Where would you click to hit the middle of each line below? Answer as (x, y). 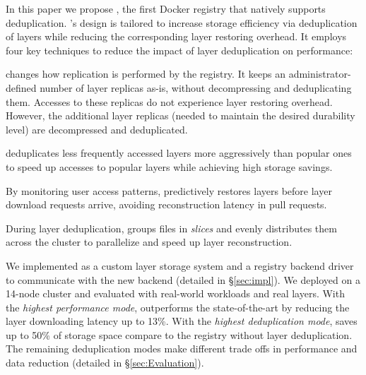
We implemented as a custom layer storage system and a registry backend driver (180, 265)
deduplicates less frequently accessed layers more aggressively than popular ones (179, 153)
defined (21, 87)
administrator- (320, 74)
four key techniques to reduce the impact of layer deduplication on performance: (179, 50)
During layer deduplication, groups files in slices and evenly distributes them (171, 228)
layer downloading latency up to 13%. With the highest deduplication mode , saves (182, 321)
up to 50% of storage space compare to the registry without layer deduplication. (179, 334)
